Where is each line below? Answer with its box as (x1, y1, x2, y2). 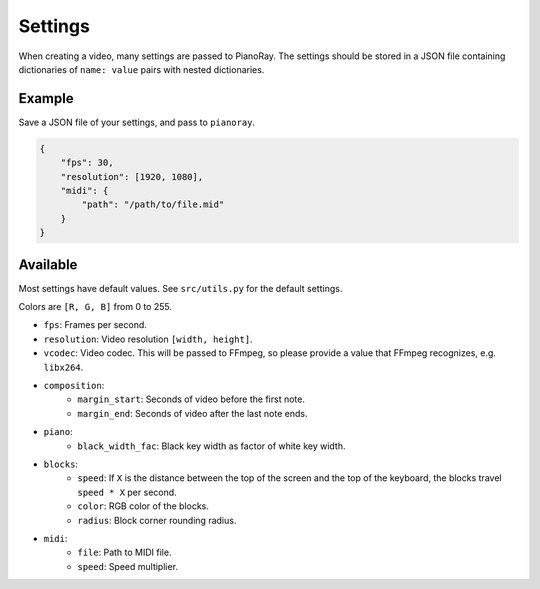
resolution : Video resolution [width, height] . (43, 333, 254, 345)
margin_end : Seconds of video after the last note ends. (77, 407, 308, 419)
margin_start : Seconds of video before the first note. (77, 393, 305, 405)
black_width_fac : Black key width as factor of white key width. (77, 440, 346, 452)
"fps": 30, (60, 157, 114, 169)
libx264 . (43, 361, 84, 373)
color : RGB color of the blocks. (77, 500, 209, 512)
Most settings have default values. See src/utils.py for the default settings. (18, 282, 343, 294)
